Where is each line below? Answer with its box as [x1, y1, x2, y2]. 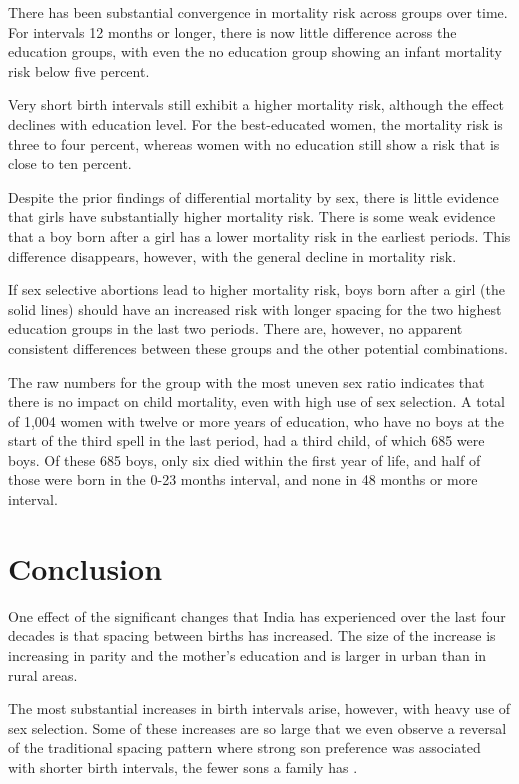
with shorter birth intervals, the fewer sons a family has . [8, 756, 358, 777]
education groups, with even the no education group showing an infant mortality [8, 41, 502, 62]
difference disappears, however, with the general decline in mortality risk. [8, 245, 457, 266]
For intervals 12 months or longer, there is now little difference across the [8, 21, 457, 42]
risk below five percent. [8, 60, 150, 81]
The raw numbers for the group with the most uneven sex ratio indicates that [8, 371, 485, 392]
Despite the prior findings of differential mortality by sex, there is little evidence [8, 186, 499, 207]
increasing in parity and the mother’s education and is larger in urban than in [8, 644, 487, 665]
